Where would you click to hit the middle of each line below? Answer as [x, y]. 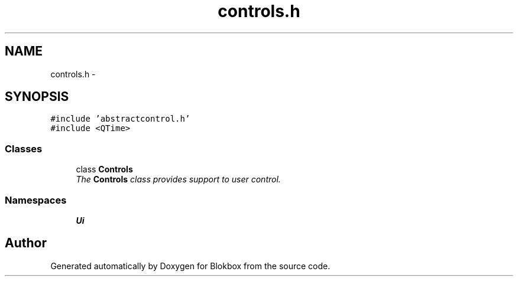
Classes [24, 148]
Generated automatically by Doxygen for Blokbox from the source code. [190, 266]
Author [26, 243]
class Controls [104, 169]
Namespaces [36, 200]
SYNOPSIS [37, 97]
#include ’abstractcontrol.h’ [120, 119]
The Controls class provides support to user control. [178, 179]
